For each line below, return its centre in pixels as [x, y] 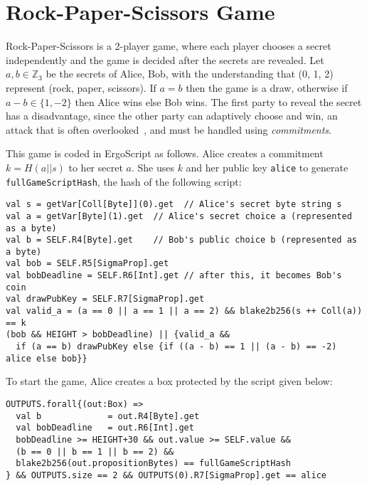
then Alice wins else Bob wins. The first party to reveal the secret [218, 101]
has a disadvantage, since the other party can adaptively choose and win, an [172, 116]
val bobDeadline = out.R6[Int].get [105, 428]
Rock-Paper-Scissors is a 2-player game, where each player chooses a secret [169, 46]
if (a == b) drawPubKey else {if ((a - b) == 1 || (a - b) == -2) [176, 347]
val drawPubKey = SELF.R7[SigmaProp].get [105, 299]
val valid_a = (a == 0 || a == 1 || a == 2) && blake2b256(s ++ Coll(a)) [184, 311]
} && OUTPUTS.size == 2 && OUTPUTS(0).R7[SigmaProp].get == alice [166, 475]
